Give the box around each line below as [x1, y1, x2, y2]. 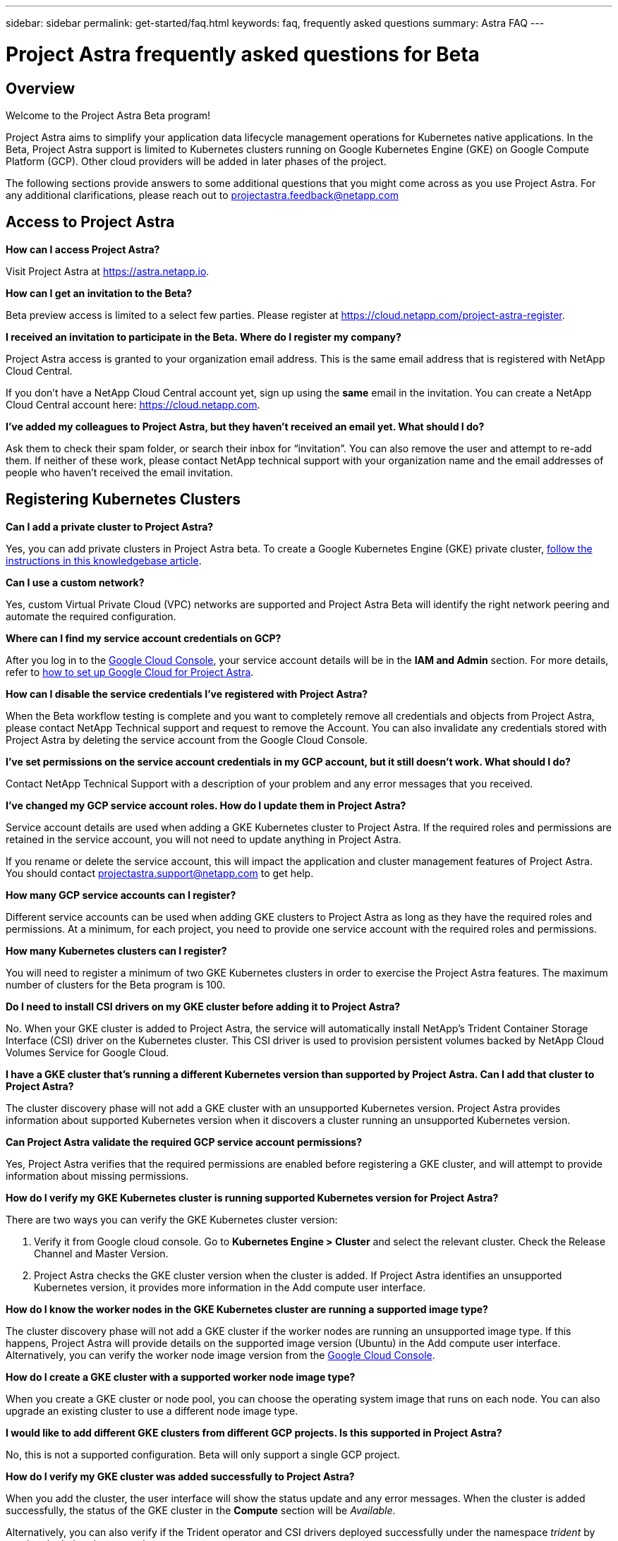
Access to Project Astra [6, 213, 175, 231]
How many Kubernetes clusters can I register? [6, 944, 227, 957]
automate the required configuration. [6, 610, 176, 622]
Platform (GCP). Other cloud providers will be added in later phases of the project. [6, 155, 387, 167]
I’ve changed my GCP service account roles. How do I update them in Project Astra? [6, 799, 406, 811]
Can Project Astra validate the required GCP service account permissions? [6, 1135, 363, 1148]
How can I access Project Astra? [6, 243, 160, 255]
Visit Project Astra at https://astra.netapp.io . [6, 265, 210, 277]
